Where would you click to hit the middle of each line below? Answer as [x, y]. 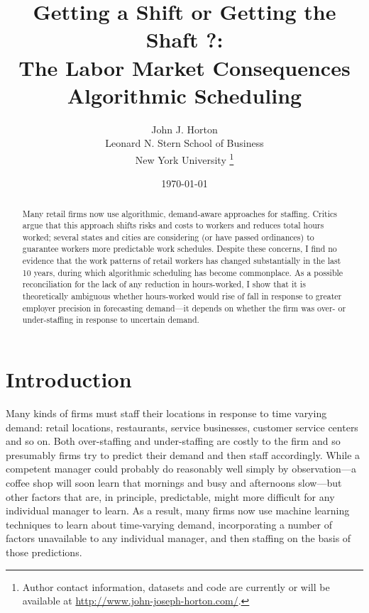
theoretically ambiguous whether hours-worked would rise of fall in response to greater [182, 296]
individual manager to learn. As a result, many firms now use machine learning [178, 510]
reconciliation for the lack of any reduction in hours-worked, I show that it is [164, 284]
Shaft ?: [184, 39]
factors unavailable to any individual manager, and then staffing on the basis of [178, 538]
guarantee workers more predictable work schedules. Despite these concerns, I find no [180, 249]
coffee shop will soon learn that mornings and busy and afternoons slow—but [174, 482]
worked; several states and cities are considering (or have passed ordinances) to [168, 237]
